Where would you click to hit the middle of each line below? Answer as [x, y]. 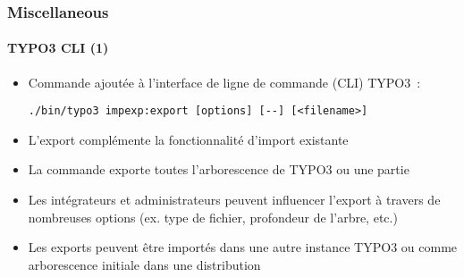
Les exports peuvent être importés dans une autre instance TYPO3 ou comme [243, 247]
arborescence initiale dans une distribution [144, 264]
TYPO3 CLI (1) [58, 48]
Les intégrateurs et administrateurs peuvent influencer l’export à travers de [234, 200]
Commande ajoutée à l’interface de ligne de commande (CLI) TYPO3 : [224, 82]
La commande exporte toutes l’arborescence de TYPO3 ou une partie [219, 169]
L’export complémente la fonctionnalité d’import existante [188, 139]
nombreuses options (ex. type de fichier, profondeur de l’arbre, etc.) [213, 217]
